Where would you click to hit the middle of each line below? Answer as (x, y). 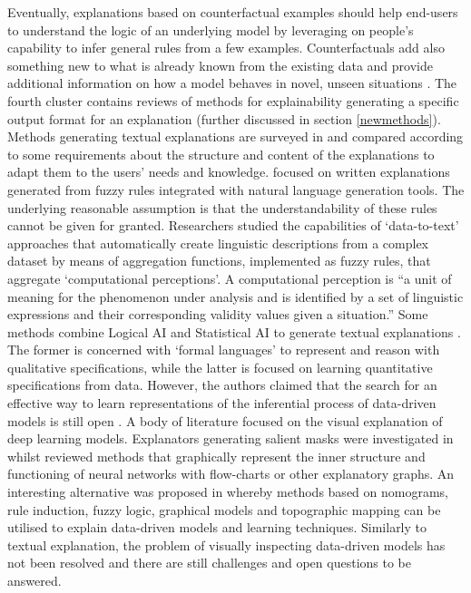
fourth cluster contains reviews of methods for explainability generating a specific (233, 100)
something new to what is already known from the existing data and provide (220, 65)
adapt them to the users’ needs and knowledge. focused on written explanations (229, 172)
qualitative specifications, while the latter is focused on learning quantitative (220, 367)
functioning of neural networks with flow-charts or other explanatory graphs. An (231, 474)
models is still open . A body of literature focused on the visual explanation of (225, 420)
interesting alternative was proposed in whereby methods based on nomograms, (228, 492)
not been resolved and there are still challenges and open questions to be (209, 563)
